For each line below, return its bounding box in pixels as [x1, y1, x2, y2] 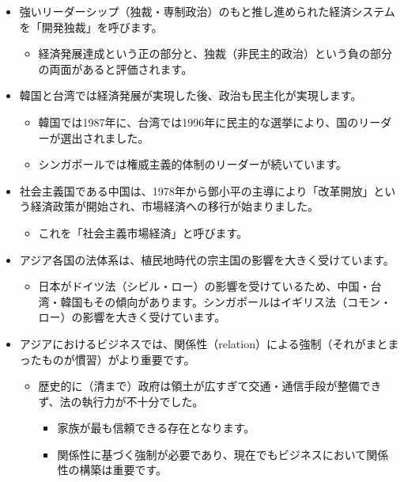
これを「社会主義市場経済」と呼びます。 [38, 224, 248, 241]
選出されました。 [60, 129, 149, 146]
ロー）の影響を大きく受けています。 [38, 309, 226, 325]
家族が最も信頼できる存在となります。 [57, 419, 255, 436]
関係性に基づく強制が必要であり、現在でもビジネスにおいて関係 [57, 446, 389, 462]
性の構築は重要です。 [57, 461, 167, 478]
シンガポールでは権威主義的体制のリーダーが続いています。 [38, 156, 347, 173]
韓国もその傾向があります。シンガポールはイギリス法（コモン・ [60, 293, 391, 309]
